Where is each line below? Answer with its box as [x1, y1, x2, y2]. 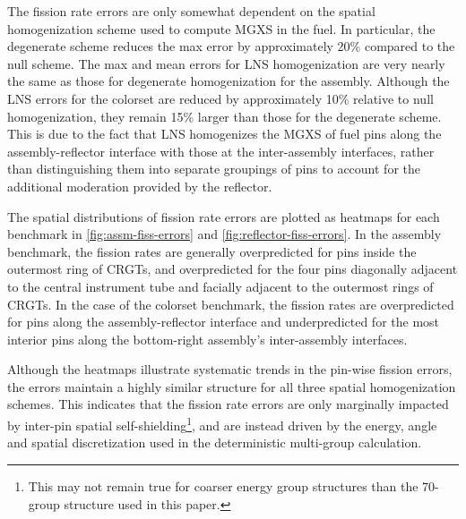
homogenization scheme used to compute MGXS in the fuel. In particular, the [7, 19, 436, 38]
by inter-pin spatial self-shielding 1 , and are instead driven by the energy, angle [7, 413, 437, 434]
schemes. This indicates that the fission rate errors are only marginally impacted [7, 395, 449, 413]
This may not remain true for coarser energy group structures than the [28, 476, 419, 495]
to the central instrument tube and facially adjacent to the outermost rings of [7, 277, 434, 295]
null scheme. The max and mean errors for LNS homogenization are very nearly [7, 54, 445, 72]
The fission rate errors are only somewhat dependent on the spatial [7, 2, 375, 20]
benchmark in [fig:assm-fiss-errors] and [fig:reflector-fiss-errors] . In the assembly [7, 225, 442, 243]
